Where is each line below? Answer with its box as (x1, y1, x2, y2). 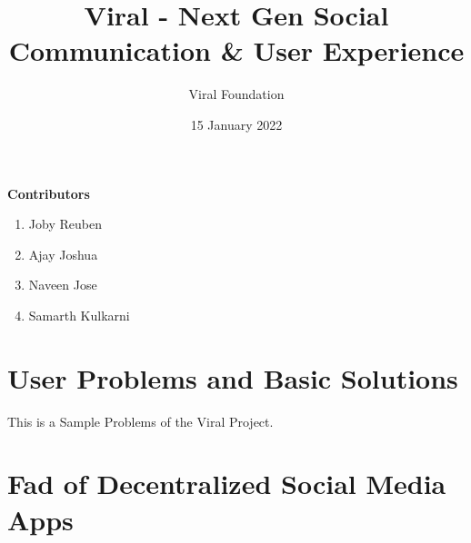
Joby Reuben (28, 214, 102, 233)
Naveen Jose (28, 275, 97, 294)
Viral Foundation (188, 84, 285, 104)
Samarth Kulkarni (28, 305, 130, 324)
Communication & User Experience (8, 32, 465, 69)
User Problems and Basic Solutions (7, 359, 458, 396)
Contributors (7, 183, 90, 202)
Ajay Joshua (28, 244, 98, 263)
